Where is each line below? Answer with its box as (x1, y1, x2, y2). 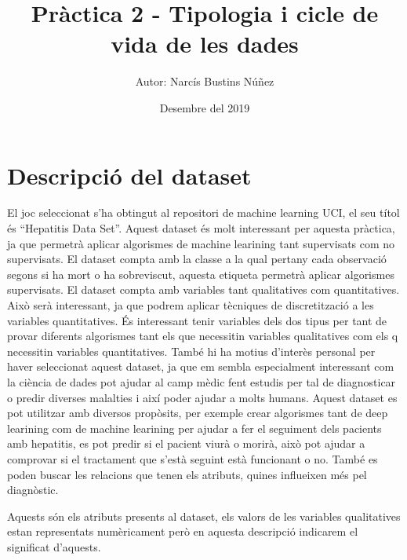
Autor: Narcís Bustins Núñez (135, 73, 274, 90)
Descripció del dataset (7, 159, 252, 191)
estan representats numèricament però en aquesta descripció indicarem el (7, 523, 358, 540)
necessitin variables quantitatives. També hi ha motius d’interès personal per (7, 342, 376, 359)
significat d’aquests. (7, 538, 101, 555)
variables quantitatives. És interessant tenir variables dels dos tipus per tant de (7, 312, 387, 328)
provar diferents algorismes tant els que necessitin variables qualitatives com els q (7, 328, 398, 344)
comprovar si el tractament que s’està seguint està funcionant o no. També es (7, 450, 378, 467)
